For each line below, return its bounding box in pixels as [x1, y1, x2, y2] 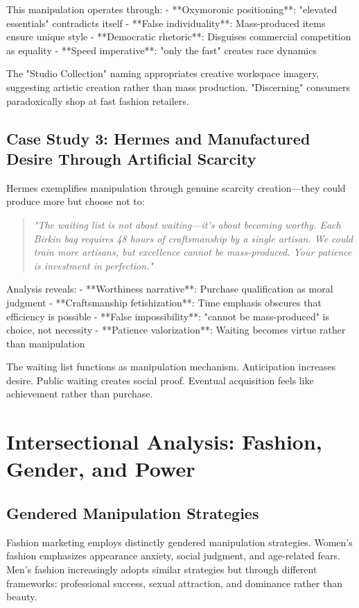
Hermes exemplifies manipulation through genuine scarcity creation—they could [6, 180, 346, 195]
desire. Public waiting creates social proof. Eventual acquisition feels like [6, 372, 314, 387]
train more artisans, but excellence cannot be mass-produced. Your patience [33, 245, 352, 259]
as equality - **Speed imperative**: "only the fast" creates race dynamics [6, 42, 317, 57]
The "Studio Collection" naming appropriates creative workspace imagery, [6, 66, 319, 81]
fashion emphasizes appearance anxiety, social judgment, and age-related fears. [6, 548, 340, 563]
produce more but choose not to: [6, 194, 145, 208]
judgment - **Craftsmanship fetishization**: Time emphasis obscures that [6, 295, 322, 309]
